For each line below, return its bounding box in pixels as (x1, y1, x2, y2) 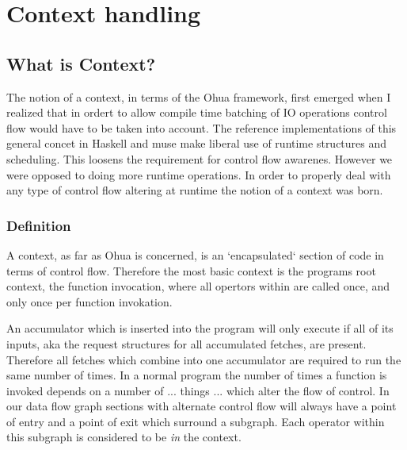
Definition (6, 215, 71, 235)
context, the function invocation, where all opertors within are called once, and (6, 278, 390, 294)
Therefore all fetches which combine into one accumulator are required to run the (6, 351, 401, 367)
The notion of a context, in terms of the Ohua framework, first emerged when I (6, 88, 391, 105)
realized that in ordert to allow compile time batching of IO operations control (6, 104, 387, 121)
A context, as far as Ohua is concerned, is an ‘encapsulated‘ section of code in (6, 246, 384, 263)
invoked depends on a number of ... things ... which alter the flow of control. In (6, 382, 390, 398)
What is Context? (6, 51, 156, 75)
